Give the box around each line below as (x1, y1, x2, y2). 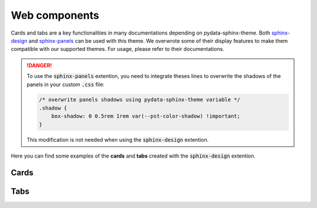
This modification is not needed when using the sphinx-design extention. (26, 136, 209, 143)
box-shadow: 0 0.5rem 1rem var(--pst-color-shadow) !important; (51, 113, 241, 120)
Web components (11, 9, 99, 22)
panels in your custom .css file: (26, 81, 105, 88)
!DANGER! (26, 62, 52, 69)
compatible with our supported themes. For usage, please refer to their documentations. (11, 46, 224, 53)
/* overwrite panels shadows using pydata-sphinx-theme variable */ (39, 97, 241, 103)
